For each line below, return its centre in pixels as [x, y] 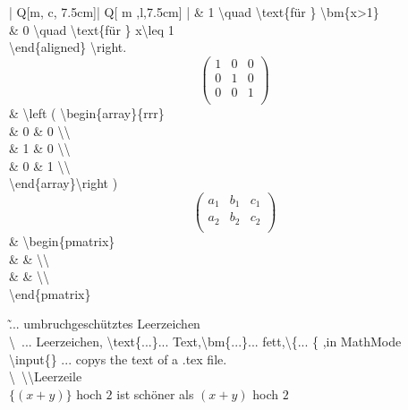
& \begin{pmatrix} [62, 241]
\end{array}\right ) [64, 183]
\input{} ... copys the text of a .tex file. [118, 359]
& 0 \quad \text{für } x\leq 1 [92, 29]
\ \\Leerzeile [46, 376]
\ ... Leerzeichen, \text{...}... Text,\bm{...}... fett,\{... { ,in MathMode [205, 341]
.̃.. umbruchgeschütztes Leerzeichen [105, 324]
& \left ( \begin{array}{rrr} [87, 112]
